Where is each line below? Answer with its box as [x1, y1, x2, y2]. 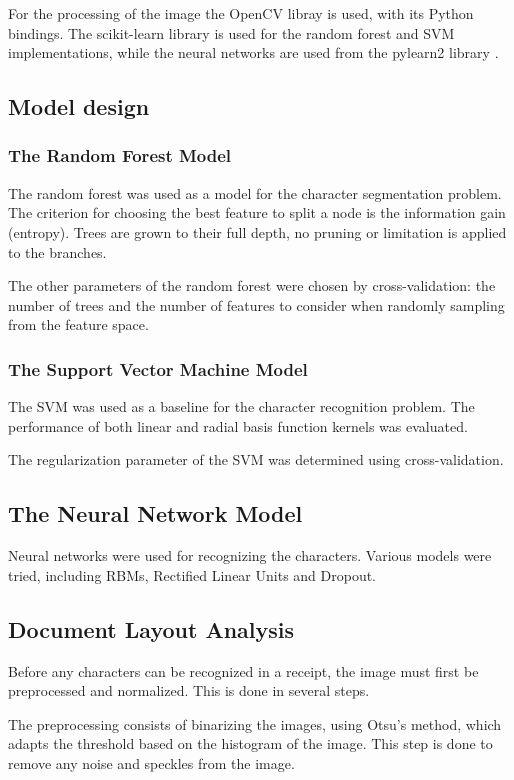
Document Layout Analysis [8, 613, 294, 644]
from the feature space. [8, 314, 149, 335]
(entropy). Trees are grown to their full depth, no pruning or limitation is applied [8, 221, 507, 242]
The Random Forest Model [8, 143, 232, 168]
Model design [8, 91, 150, 122]
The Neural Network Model [8, 498, 303, 529]
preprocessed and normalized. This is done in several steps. [8, 680, 370, 701]
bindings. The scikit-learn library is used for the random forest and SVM [8, 22, 455, 43]
